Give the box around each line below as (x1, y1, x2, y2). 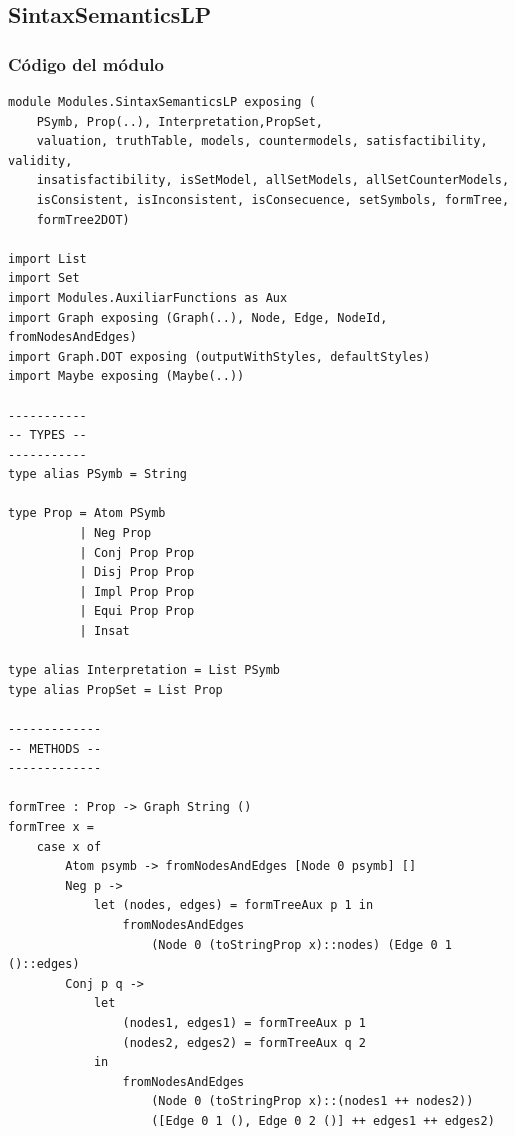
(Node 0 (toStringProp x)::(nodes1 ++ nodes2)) (151, 1094, 474, 1109)
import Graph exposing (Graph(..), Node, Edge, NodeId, (8, 310, 388, 325)
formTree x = (8, 819, 94, 834)
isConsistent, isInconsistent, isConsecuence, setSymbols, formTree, (36, 192, 510, 207)
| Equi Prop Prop (79, 604, 195, 619)
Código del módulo (8, 51, 164, 76)
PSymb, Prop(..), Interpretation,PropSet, (36, 114, 323, 129)
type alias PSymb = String (8, 467, 187, 482)
